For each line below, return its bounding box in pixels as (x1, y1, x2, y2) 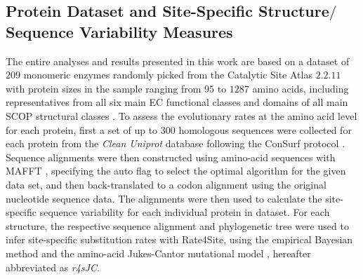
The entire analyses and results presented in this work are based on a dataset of (6, 53, 350, 68)
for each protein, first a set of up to (6, 122, 158, 137)
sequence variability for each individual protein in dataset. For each (39, 205, 330, 219)
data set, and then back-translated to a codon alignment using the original (6, 177, 326, 191)
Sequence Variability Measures (6, 20, 233, 42)
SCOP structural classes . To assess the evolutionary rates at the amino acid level (6, 108, 357, 123)
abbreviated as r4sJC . (6, 259, 100, 274)
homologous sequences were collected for (178, 122, 352, 137)
